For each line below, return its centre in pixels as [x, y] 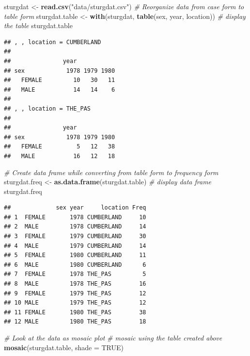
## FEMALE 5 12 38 [60, 147]
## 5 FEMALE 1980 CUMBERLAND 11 [75, 255]
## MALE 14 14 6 [60, 89]
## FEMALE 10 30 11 [60, 80]
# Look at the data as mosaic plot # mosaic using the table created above [113, 338]
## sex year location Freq [75, 208]
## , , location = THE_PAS [47, 108]
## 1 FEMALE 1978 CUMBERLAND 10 [75, 217]
